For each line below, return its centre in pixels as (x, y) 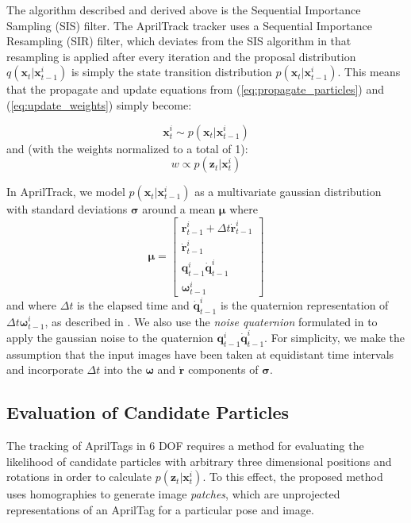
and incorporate (45, 369)
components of (223, 369)
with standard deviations (67, 209)
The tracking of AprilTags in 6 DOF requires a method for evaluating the (185, 446)
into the (123, 369)
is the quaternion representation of (304, 304)
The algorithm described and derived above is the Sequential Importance (184, 10)
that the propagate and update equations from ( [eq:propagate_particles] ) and (196, 89)
